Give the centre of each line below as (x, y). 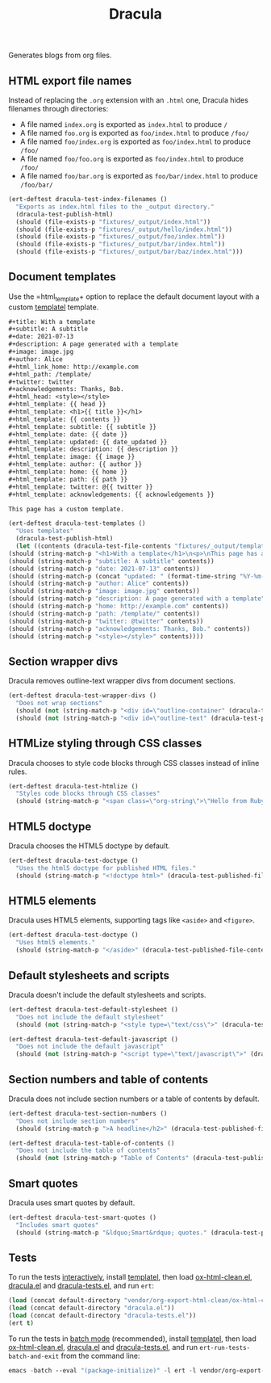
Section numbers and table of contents (108, 1079)
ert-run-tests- (225, 1347)
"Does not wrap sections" (59, 704)
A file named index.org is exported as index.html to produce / (124, 124)
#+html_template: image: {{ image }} (72, 457)
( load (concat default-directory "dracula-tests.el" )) (102, 1316)
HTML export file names (70, 80)
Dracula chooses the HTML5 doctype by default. (90, 846)
